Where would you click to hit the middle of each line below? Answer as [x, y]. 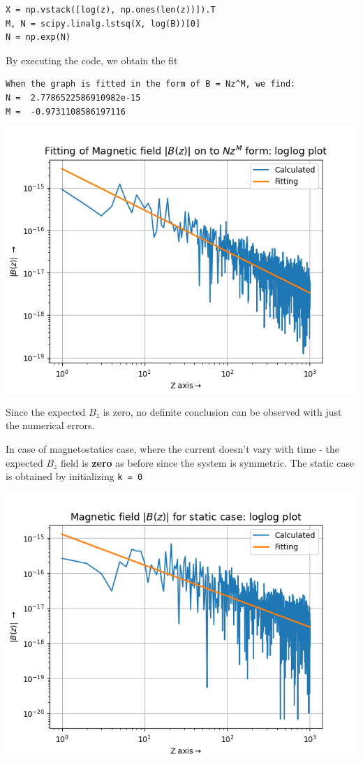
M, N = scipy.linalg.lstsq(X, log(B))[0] [103, 23]
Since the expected [46, 411]
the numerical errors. [50, 425]
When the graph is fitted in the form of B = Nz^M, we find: [151, 84]
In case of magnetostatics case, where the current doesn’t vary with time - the [173, 448]
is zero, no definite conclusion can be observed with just [222, 411]
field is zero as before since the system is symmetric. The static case [207, 462]
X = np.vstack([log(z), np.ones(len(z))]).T [111, 10]
